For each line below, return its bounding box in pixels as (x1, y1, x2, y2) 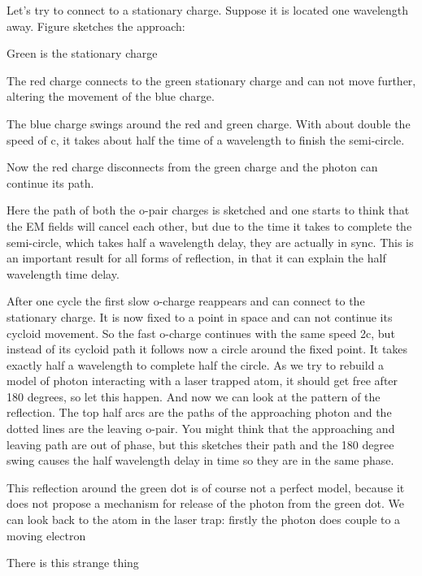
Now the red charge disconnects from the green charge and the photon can (7, 158, 378, 175)
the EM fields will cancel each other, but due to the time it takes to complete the (7, 217, 412, 234)
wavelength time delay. (7, 265, 120, 282)
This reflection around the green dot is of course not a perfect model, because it (7, 479, 405, 496)
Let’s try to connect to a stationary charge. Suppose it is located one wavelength (7, 2, 409, 18)
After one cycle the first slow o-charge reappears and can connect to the (7, 292, 365, 310)
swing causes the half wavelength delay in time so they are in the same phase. (7, 452, 394, 469)
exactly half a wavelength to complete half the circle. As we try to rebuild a (7, 356, 385, 373)
